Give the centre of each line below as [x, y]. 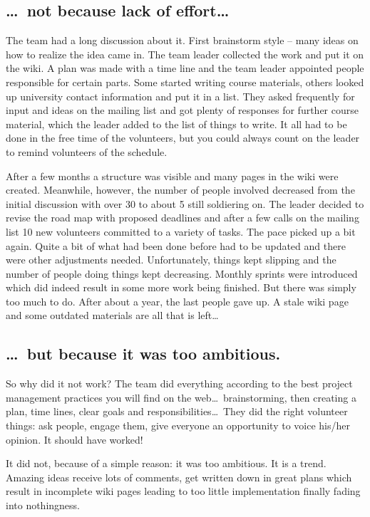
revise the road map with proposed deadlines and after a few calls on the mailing [183, 218]
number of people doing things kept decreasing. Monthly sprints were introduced [182, 273]
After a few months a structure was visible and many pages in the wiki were [172, 176]
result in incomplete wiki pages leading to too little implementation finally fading [183, 491]
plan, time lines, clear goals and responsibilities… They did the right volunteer [177, 411]
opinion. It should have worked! [74, 439]
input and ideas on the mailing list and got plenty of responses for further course [182, 110]
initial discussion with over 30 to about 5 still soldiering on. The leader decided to [185, 203]
